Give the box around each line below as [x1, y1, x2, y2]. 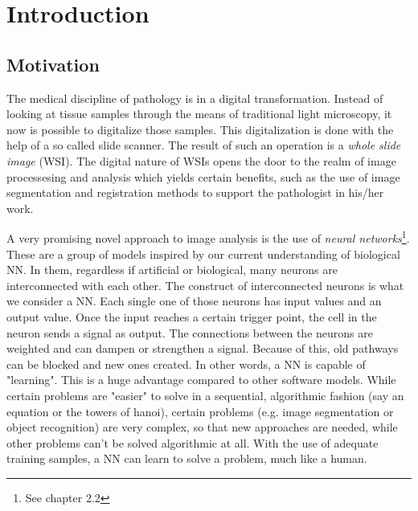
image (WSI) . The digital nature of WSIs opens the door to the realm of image [6, 152, 396, 169]
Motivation [6, 51, 100, 76]
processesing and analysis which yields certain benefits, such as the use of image [6, 168, 400, 185]
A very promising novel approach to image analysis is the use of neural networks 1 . [6, 227, 410, 246]
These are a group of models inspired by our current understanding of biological [6, 245, 400, 262]
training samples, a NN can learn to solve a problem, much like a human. [6, 450, 367, 467]
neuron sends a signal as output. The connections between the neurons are [6, 324, 373, 341]
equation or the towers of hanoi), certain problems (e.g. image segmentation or [6, 403, 394, 419]
